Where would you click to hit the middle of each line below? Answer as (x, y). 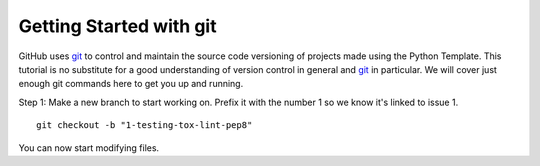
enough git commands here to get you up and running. (131, 84)
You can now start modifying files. (89, 147)
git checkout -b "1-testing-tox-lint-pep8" (144, 125)
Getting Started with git (117, 26)
